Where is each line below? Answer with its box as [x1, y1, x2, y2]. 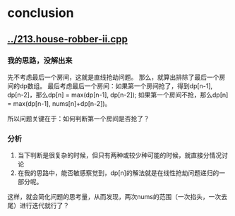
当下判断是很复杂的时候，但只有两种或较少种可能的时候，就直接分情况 [17, 151, 222, 160]
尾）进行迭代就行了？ [7, 201, 69, 210]
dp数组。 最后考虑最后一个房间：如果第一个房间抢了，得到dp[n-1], [19, 81, 213, 90]
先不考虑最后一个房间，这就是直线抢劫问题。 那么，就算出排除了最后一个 [7, 73, 219, 81]
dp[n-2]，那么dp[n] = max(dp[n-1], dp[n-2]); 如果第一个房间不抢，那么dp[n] [7, 90, 229, 99]
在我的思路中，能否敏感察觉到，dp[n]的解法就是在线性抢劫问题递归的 [17, 169, 219, 177]
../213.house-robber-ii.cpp [7, 33, 128, 45]
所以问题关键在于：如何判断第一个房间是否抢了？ [7, 114, 150, 123]
